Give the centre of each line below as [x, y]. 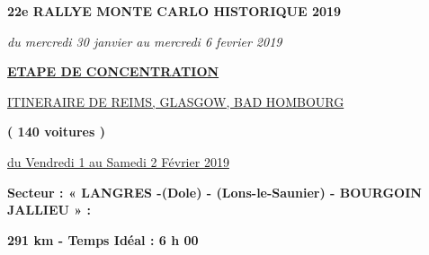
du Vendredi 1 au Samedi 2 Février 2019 [118, 161]
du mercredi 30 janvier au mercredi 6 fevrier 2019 [145, 41]
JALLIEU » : [49, 210]
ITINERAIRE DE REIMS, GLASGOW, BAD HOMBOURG [176, 101]
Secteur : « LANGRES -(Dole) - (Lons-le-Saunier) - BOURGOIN [214, 192]
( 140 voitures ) [56, 132]
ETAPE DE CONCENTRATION [113, 71]
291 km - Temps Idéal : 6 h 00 [103, 239]
